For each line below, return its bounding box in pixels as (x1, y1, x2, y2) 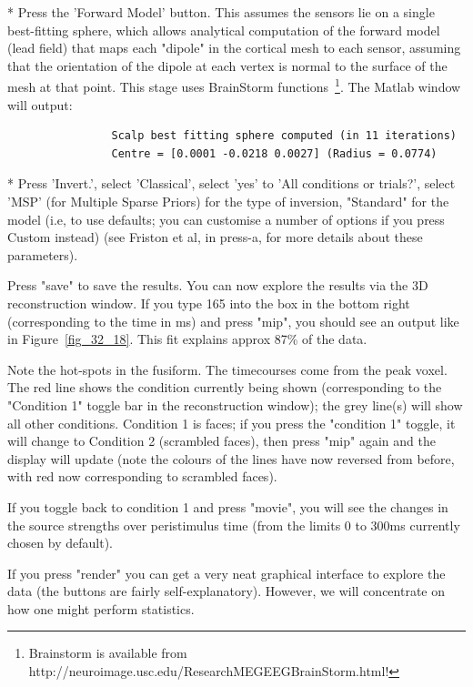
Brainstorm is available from (28, 643, 187, 662)
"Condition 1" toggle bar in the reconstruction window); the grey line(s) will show (7, 395, 463, 414)
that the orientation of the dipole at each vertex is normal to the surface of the (7, 56, 448, 75)
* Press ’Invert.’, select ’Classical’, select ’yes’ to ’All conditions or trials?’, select (7, 174, 456, 193)
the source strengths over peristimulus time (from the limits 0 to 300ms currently (7, 515, 460, 534)
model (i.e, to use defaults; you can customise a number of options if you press (7, 209, 445, 228)
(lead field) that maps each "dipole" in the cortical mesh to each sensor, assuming (7, 38, 461, 57)
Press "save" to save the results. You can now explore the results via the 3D (7, 276, 428, 295)
